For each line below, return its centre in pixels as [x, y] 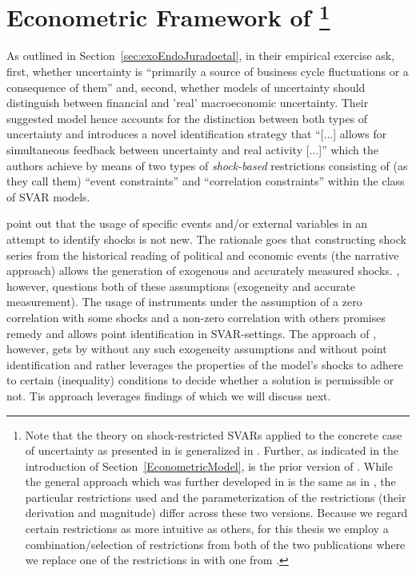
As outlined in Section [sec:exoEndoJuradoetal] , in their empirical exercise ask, [201, 56]
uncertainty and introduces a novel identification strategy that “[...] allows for [197, 134]
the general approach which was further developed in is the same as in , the [210, 481]
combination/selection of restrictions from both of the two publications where [215, 544]
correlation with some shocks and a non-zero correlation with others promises [196, 317]
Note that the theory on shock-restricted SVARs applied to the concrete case [214, 434]
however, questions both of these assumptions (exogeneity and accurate [181, 286]
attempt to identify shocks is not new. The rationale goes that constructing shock [206, 239]
